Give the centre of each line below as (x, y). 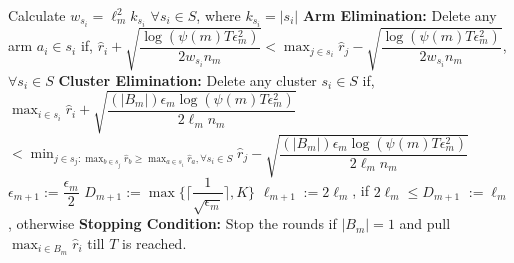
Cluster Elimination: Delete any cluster (187, 79)
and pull (425, 223)
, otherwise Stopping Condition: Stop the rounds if (172, 223)
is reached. (154, 242)
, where (218, 15)
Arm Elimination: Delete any (399, 15)
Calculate (37, 15)
